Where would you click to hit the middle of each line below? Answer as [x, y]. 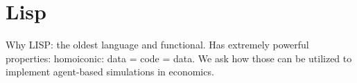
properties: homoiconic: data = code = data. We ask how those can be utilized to [179, 58]
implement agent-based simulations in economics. [110, 72]
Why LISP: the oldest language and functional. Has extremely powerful [157, 45]
